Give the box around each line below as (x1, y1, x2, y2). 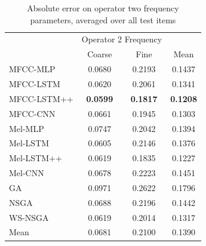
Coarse (87, 48, 112, 60)
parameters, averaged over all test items (30, 13, 176, 26)
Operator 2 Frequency (81, 33, 162, 45)
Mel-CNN (9, 167, 44, 179)
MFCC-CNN (9, 107, 56, 119)
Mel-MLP (9, 122, 44, 134)
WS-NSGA (9, 211, 49, 223)
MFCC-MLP (9, 63, 56, 75)
